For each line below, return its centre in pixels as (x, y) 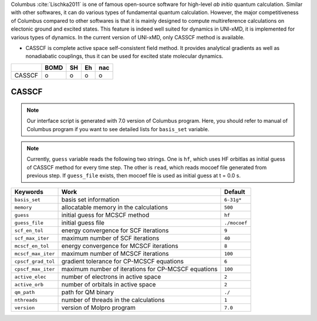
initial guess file (83, 223)
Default (235, 192)
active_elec (30, 277)
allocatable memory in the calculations (115, 208)
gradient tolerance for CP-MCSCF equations (123, 262)
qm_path (25, 292)
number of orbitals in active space (109, 285)
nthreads (26, 300)
